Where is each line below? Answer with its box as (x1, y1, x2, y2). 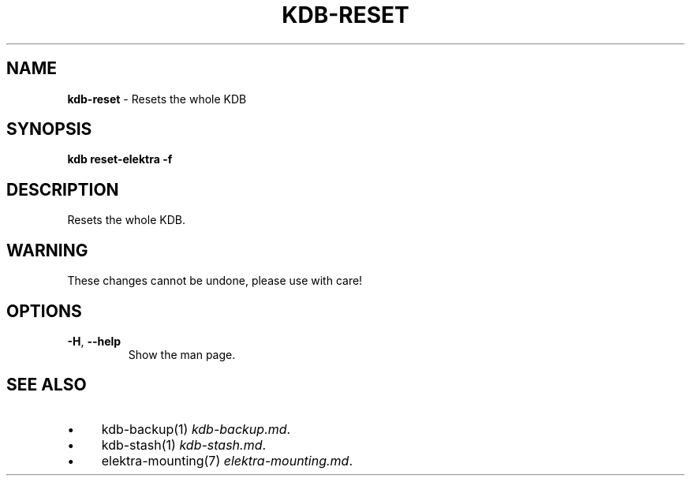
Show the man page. (128, 347, 236, 361)
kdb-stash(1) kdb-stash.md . (101, 436, 267, 453)
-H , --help (67, 334, 121, 348)
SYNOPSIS (6, 119, 92, 140)
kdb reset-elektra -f (67, 152, 173, 166)
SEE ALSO (6, 375, 87, 395)
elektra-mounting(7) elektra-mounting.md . (101, 452, 353, 469)
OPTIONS (6, 301, 82, 321)
